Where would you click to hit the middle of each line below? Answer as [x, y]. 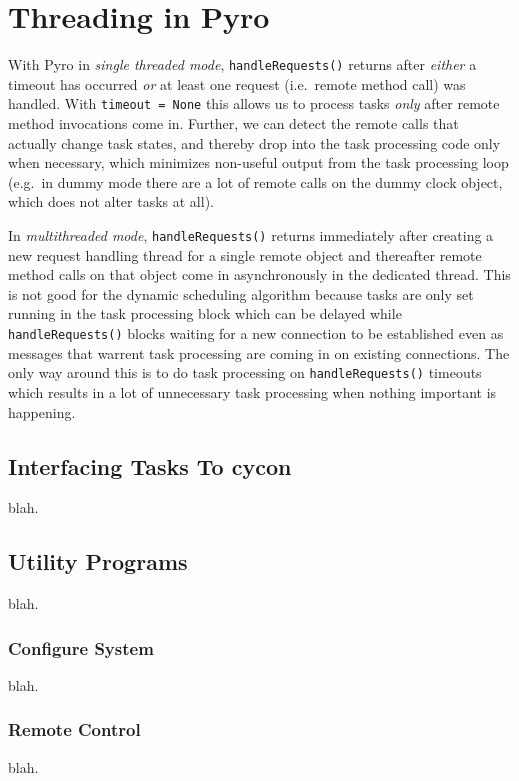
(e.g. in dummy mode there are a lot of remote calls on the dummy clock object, [255, 181]
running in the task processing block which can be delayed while [205, 313]
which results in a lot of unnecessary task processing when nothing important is [252, 391]
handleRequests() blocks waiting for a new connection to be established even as [256, 333]
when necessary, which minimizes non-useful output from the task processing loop [258, 162]
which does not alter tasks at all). [111, 201]
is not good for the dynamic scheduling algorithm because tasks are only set [241, 293]
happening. [42, 411]
